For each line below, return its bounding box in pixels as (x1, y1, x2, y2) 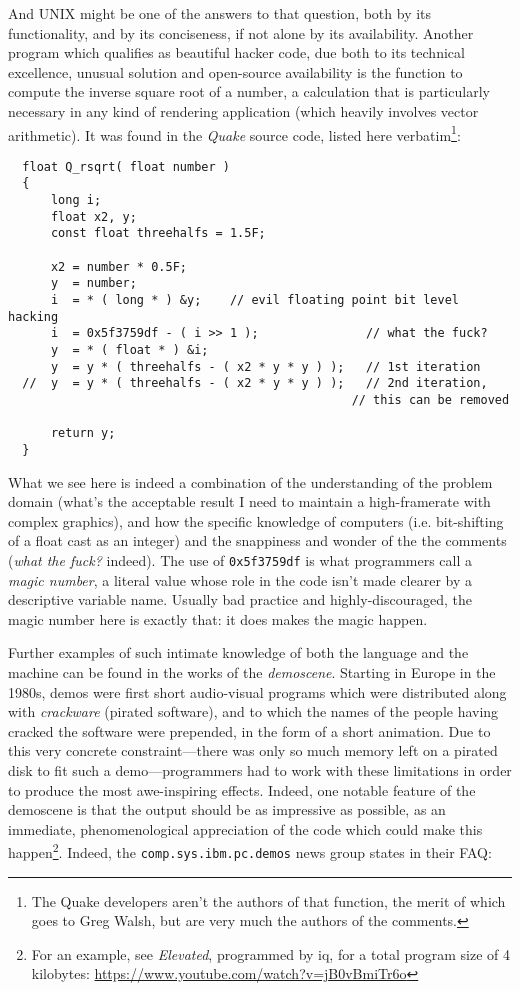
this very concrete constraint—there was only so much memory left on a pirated (8, 740, 498, 761)
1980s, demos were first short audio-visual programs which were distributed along (8, 681, 507, 702)
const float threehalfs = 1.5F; (50, 226, 266, 241)
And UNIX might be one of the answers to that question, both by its (8, 3, 432, 23)
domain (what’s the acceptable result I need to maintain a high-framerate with (8, 491, 491, 512)
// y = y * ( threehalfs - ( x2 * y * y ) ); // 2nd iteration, (22, 376, 488, 391)
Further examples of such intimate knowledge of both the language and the (8, 642, 469, 663)
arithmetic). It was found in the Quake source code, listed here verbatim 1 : (8, 121, 461, 145)
